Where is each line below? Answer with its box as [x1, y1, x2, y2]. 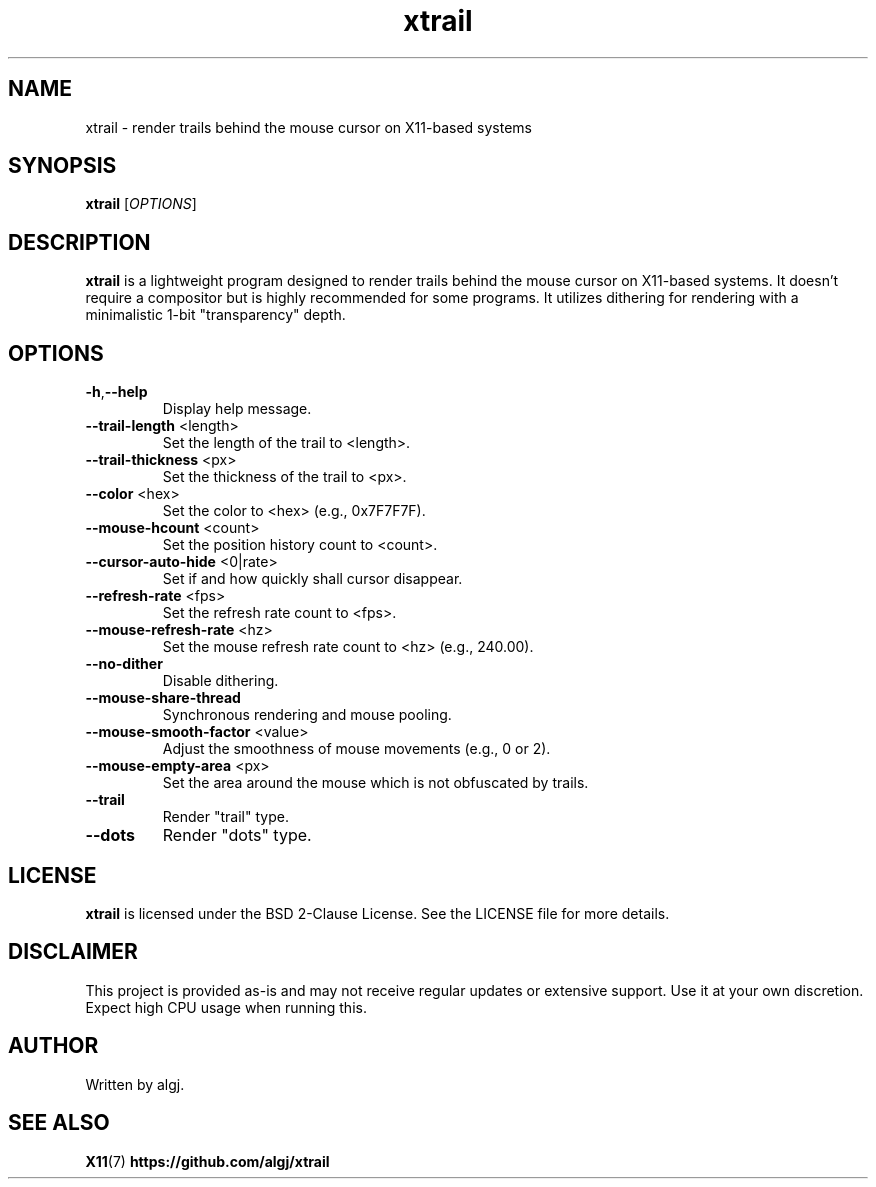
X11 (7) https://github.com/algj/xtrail [85, 1152, 330, 1170]
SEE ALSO [8, 1110, 110, 1136]
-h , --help [85, 383, 148, 401]
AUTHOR [8, 1033, 99, 1059]
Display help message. [162, 400, 312, 418]
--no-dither [85, 655, 163, 673]
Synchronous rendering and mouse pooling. [162, 706, 452, 724]
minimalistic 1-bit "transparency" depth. [85, 306, 346, 324]
